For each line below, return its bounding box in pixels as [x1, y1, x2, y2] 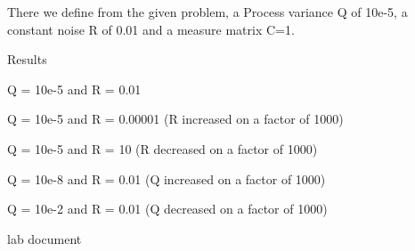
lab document [7, 229, 82, 247]
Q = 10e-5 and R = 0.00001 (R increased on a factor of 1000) [7, 109, 344, 128]
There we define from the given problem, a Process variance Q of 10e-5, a [7, 3, 408, 20]
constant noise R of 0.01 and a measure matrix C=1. [7, 20, 295, 38]
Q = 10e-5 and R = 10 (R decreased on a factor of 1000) [7, 139, 318, 158]
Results [7, 50, 47, 69]
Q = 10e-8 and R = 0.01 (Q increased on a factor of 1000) [7, 169, 326, 188]
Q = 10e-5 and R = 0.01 [7, 79, 142, 98]
